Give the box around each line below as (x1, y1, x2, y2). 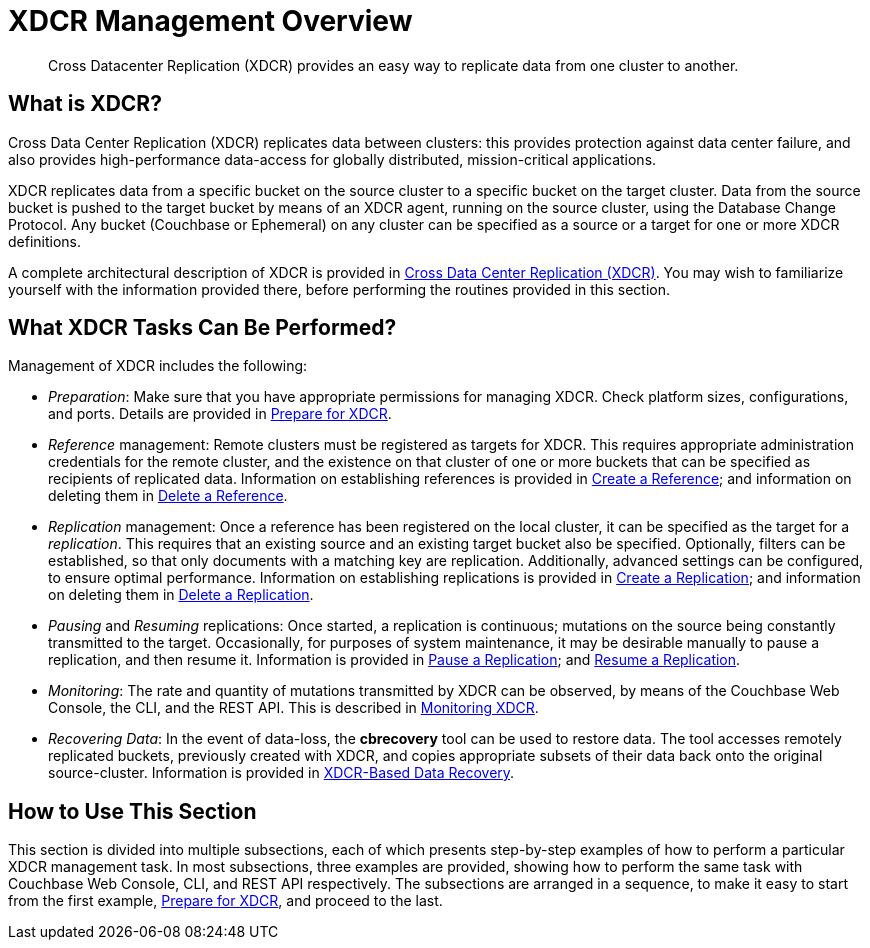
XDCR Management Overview (8, 4, 413, 38)
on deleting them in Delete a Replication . (48, 586, 314, 604)
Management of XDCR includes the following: (8, 357, 308, 375)
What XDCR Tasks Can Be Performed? (8, 315, 397, 341)
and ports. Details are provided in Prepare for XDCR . (48, 405, 392, 423)
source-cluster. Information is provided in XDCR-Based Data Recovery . (48, 764, 515, 782)
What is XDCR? (8, 91, 162, 117)
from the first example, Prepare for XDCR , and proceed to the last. (8, 892, 443, 910)
